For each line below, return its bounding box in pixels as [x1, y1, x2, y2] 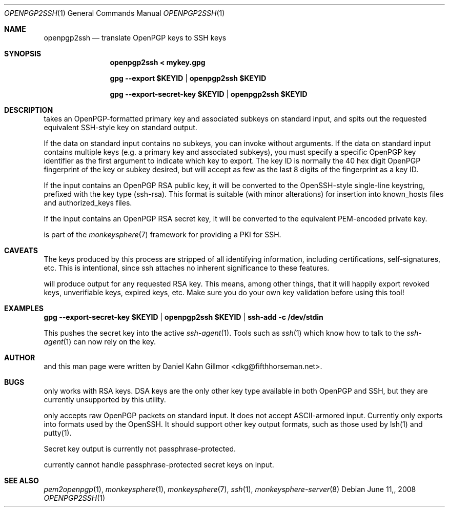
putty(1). [44, 428, 72, 437]
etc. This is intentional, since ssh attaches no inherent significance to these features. [44, 263, 330, 272]
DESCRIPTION [4, 106, 53, 114]
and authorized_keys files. [44, 198, 132, 207]
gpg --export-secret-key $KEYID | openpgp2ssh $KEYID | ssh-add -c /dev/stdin [44, 313, 323, 321]
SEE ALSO [4, 476, 39, 485]
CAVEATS [4, 246, 38, 255]
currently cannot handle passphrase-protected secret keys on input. [44, 460, 274, 469]
